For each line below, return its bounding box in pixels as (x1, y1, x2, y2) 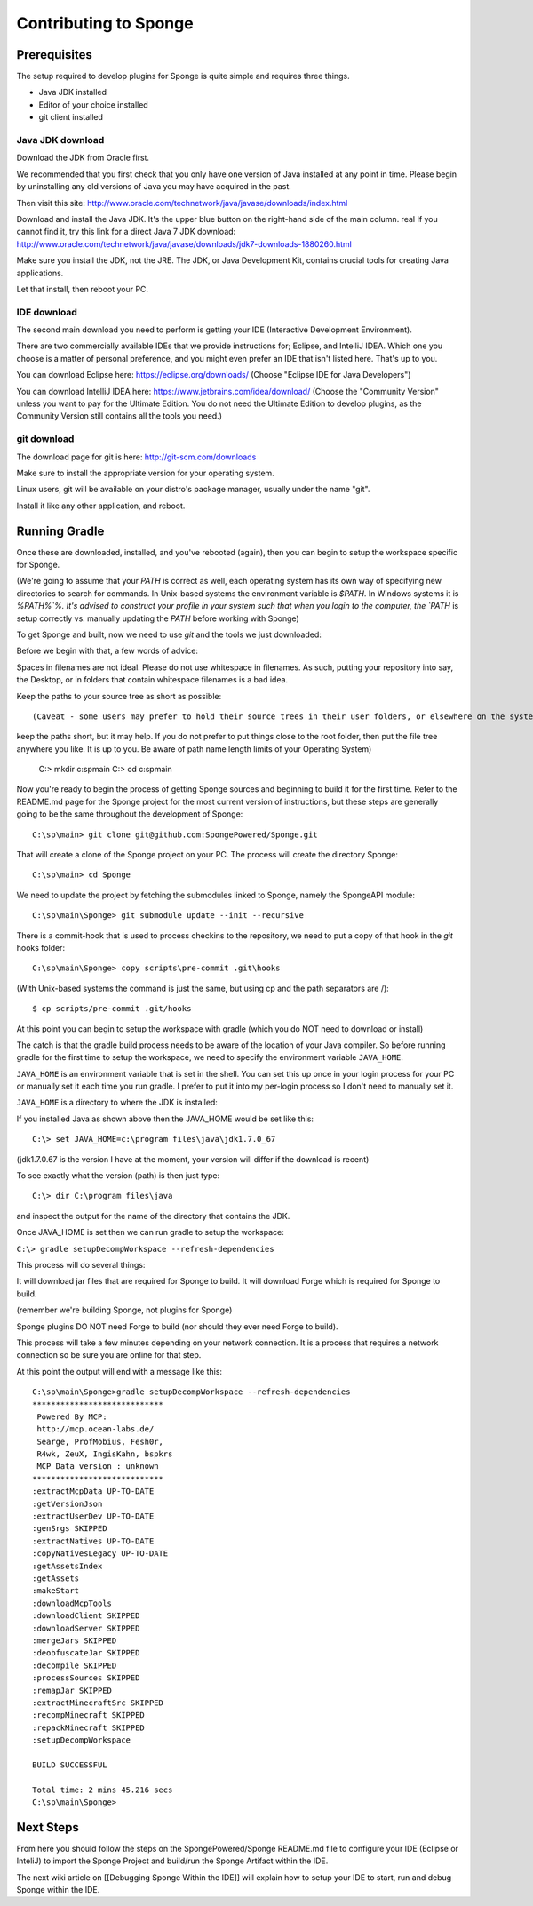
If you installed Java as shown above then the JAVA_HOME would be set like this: (16, 1113, 314, 1124)
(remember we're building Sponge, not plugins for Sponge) (16, 1304, 233, 1315)
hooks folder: (16, 942, 66, 953)
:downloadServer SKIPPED (32, 1623, 140, 1633)
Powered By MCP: (36, 1411, 107, 1422)
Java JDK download (16, 134, 105, 146)
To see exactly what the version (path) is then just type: (16, 1170, 220, 1181)
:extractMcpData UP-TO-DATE (32, 1487, 155, 1496)
